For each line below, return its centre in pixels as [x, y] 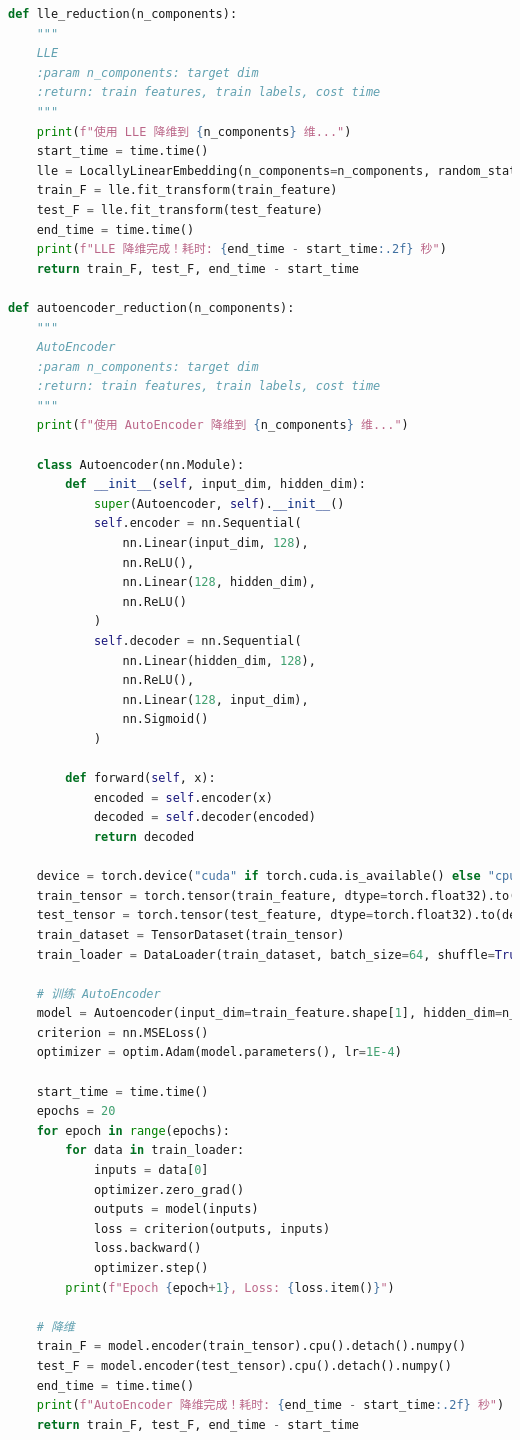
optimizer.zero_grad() [169, 1189]
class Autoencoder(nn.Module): [140, 464]
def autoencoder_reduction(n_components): [151, 307]
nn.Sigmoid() [165, 719]
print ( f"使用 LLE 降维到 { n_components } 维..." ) [194, 131]
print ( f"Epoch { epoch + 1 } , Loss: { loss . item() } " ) [230, 1287]
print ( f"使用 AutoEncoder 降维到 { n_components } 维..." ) [222, 425]
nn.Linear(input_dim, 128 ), [215, 543]
